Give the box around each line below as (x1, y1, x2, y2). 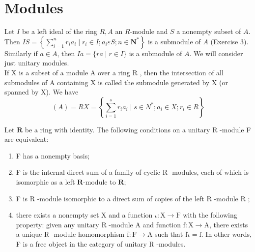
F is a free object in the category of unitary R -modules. (16, 239, 186, 249)
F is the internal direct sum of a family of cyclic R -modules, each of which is (16, 167, 249, 177)
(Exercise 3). (210, 36, 249, 46)
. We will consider (189, 48, 243, 58)
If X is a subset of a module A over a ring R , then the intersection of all (4, 67, 224, 77)
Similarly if (4, 48, 38, 58)
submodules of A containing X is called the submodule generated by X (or (4, 77, 228, 87)
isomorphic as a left (16, 177, 75, 187)
